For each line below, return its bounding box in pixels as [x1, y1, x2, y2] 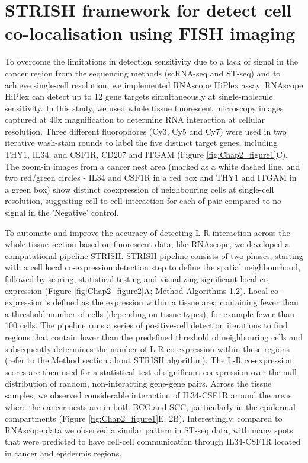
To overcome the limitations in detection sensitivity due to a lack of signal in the [5, 55, 298, 68]
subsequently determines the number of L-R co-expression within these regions [5, 342, 290, 355]
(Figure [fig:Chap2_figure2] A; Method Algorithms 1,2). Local [44, 284, 268, 296]
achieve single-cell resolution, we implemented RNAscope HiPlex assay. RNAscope [5, 78, 303, 91]
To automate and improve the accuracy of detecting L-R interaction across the [5, 226, 290, 238]
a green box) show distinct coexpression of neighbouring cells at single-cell [5, 183, 274, 195]
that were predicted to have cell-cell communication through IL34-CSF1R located [5, 435, 301, 448]
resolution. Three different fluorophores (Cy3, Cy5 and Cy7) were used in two [5, 124, 287, 137]
